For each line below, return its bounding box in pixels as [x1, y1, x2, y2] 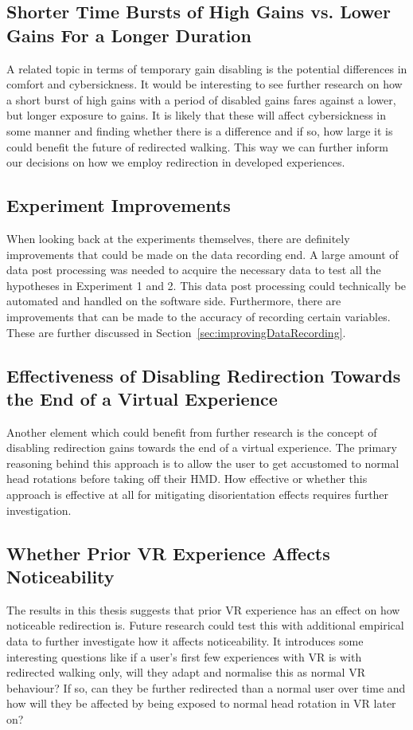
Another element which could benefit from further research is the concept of [6, 423, 377, 440]
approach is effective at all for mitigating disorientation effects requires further [6, 486, 389, 503]
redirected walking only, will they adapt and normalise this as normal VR [6, 664, 365, 681]
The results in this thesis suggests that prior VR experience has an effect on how [6, 601, 400, 618]
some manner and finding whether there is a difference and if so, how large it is [6, 122, 393, 139]
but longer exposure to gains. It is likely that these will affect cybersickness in [6, 107, 387, 124]
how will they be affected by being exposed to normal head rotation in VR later [6, 695, 396, 712]
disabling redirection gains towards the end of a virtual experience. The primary [6, 439, 397, 456]
